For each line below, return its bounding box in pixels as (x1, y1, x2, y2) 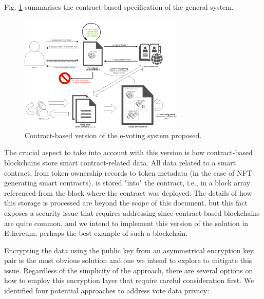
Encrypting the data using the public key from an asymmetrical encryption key (4, 245, 254, 255)
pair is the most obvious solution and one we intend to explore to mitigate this (4, 255, 252, 266)
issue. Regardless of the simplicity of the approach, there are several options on (4, 265, 253, 275)
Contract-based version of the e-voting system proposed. (25, 129, 202, 140)
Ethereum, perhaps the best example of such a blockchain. (4, 228, 188, 238)
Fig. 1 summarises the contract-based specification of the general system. (4, 2, 234, 12)
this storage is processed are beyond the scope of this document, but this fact (4, 197, 248, 208)
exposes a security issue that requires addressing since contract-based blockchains (4, 207, 260, 218)
